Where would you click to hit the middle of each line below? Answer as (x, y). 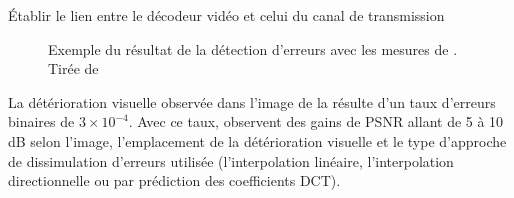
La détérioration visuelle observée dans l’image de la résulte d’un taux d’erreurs (252, 101)
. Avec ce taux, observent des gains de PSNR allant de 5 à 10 (316, 121)
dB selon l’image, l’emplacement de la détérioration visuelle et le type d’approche (257, 140)
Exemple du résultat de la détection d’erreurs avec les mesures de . (253, 48)
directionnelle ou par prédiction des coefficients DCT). (174, 180)
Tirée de (73, 68)
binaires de (41, 121)
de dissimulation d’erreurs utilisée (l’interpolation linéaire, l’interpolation (231, 160)
